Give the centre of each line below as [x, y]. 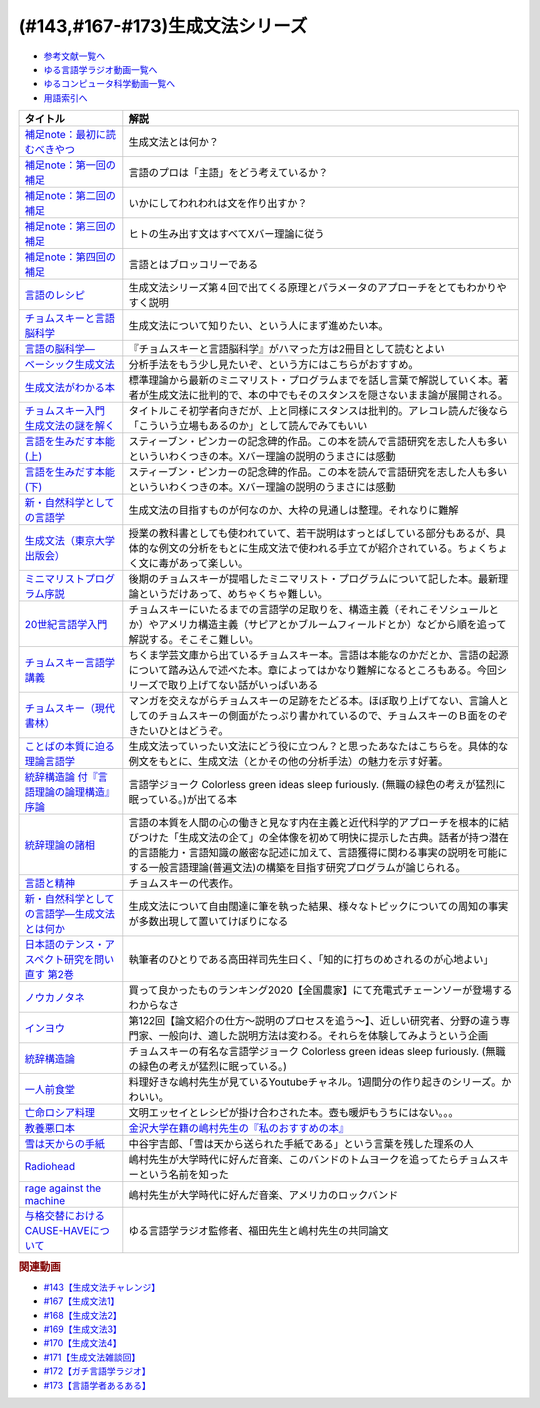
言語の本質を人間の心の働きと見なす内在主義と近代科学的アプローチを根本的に [313, 823]
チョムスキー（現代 [69, 708]
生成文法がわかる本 [69, 388]
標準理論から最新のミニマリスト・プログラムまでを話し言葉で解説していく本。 [313, 380]
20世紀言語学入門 [66, 625]
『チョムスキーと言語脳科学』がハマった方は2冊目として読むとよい [286, 349]
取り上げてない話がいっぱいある [243, 685]
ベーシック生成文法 [69, 365]
